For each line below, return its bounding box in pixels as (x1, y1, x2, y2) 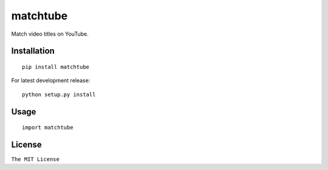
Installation (11, 46, 55, 56)
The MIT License (11, 156, 60, 163)
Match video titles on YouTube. (11, 30, 89, 38)
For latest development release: (11, 77, 91, 84)
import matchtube (22, 124, 73, 131)
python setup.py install (22, 91, 96, 98)
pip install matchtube (22, 64, 90, 70)
